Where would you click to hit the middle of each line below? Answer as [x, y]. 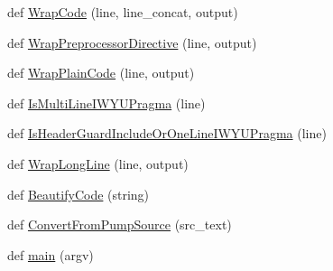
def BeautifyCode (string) [79, 194]
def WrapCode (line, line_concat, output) [123, 12]
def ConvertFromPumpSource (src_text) [120, 224]
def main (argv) [51, 254]
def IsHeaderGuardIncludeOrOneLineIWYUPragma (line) [167, 133]
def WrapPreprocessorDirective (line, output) [132, 42]
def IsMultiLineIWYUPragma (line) [106, 103]
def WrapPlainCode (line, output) [101, 73]
